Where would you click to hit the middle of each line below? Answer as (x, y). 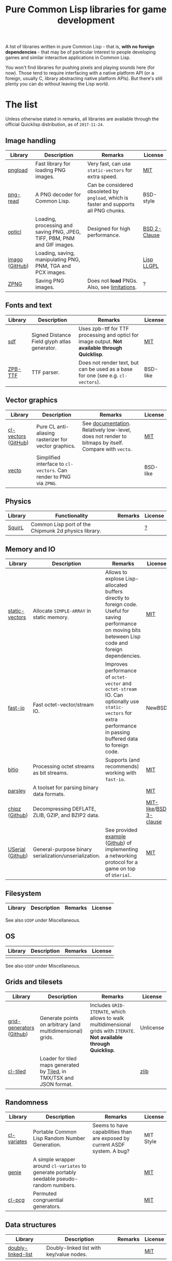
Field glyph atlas (51, 341)
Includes (100, 1005)
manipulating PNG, (58, 259)
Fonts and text (29, 305)
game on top (120, 869)
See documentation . (106, 423)
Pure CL (46, 426)
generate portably (55, 1173)
